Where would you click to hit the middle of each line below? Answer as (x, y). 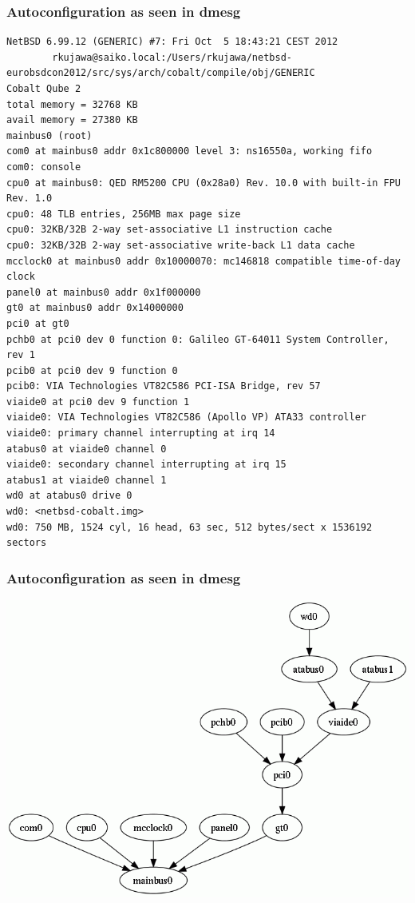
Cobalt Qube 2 (44, 89)
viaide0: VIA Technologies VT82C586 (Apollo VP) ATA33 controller (187, 418)
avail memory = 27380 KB (72, 120)
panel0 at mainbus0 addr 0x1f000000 (104, 292)
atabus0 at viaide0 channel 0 (87, 449)
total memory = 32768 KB (72, 104)
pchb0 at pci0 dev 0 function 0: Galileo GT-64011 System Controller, (198, 339)
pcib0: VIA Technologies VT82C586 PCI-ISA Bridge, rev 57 (164, 386)
